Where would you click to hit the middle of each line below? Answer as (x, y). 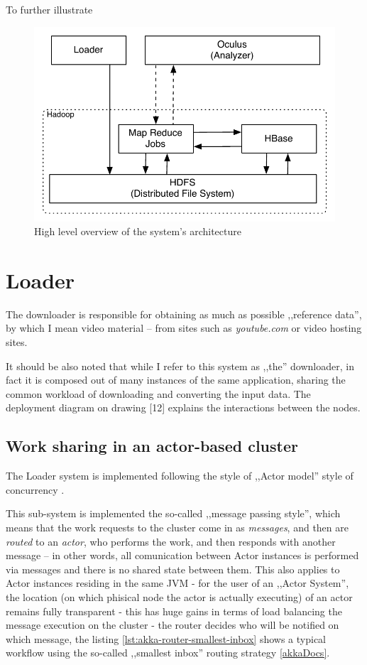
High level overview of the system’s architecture (138, 231)
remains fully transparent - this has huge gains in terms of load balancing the (174, 611)
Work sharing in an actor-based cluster (152, 446)
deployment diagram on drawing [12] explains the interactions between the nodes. (183, 407)
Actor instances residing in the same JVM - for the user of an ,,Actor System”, (177, 583)
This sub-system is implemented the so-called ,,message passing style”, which (173, 513)
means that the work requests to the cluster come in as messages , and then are (177, 527)
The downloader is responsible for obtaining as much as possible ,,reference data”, (184, 314)
